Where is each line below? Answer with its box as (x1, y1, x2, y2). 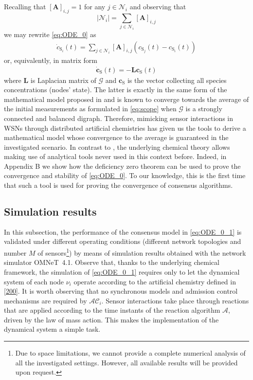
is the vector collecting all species (127, 75, 227, 85)
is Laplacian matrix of (30, 75, 96, 85)
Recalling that (4, 1, 46, 11)
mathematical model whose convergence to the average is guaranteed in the (4, 132, 229, 142)
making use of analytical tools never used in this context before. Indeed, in (4, 151, 227, 161)
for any (84, 1, 106, 11)
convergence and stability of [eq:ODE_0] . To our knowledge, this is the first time (4, 170, 246, 180)
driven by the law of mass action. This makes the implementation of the (4, 314, 219, 324)
